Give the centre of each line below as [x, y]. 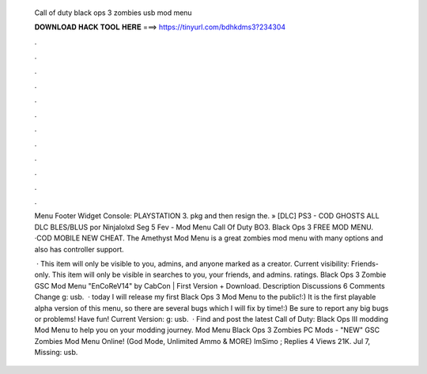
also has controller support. [79, 249]
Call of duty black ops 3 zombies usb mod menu [113, 13]
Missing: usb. [56, 353]
